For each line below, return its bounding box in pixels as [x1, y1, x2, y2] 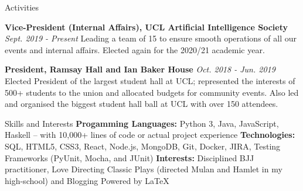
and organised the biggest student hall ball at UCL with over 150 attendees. [5, 98, 278, 110]
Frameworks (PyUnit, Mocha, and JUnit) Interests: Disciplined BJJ [5, 151, 254, 164]
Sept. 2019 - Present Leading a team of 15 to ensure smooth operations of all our [5, 32, 297, 44]
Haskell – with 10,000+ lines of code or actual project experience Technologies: [5, 129, 295, 141]
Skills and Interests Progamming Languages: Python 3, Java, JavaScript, [5, 117, 279, 129]
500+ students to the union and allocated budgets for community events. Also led [5, 86, 299, 98]
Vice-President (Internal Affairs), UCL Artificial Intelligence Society [5, 20, 288, 33]
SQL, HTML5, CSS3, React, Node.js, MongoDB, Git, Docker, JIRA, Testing [5, 140, 281, 152]
